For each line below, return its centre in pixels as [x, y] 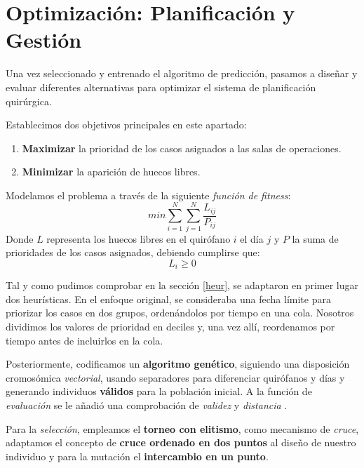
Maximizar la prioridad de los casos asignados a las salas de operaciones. [182, 148]
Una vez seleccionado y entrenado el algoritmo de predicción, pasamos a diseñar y [182, 73]
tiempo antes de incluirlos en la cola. [85, 340]
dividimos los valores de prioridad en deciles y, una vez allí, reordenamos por [170, 327]
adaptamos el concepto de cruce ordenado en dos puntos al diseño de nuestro [181, 442]
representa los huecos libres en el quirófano [139, 238]
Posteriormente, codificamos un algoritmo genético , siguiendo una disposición [178, 364]
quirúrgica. [29, 101]
